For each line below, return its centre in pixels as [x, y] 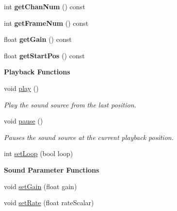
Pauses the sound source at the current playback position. [89, 137]
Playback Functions [37, 72]
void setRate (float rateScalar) [49, 202]
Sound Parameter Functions [52, 169]
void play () [21, 88]
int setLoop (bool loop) [39, 153]
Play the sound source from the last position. [70, 104]
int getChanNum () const [45, 6]
